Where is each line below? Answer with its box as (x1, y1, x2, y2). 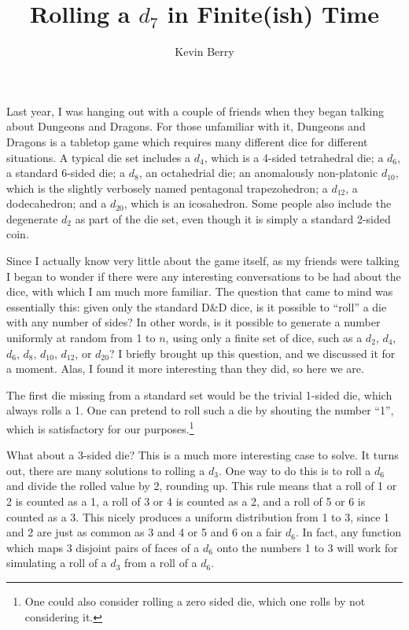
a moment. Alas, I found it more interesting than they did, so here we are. (6, 360, 364, 377)
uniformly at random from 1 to (6, 330, 156, 346)
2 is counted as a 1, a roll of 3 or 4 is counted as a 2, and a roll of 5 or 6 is (6, 493, 366, 510)
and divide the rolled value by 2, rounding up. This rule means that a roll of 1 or (6, 477, 397, 494)
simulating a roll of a (6, 554, 107, 571)
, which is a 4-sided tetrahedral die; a (204, 149, 384, 165)
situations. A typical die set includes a (6, 149, 191, 165)
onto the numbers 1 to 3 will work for (216, 539, 398, 555)
